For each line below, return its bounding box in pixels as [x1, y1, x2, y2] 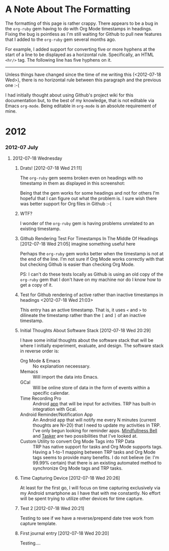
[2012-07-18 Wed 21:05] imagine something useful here [20, 241, 136, 247]
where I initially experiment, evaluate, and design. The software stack [20, 343, 164, 349]
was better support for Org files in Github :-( [20, 201, 112, 207]
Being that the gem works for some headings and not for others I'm [20, 190, 159, 196]
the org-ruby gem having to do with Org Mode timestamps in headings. [5, 25, 152, 31]
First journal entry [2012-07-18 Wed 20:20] [20, 530, 109, 536]
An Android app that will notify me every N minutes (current [32, 417, 156, 423]
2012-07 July [5, 144, 39, 151]
